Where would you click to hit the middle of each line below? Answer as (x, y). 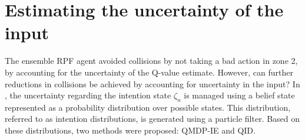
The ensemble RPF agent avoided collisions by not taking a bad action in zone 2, (151, 61)
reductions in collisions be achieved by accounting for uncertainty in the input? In (152, 83)
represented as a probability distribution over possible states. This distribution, (148, 107)
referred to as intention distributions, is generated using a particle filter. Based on (152, 119)
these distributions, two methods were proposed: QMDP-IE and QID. (130, 130)
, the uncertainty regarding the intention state (88, 95)
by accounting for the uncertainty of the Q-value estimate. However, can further (149, 72)
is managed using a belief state (239, 95)
